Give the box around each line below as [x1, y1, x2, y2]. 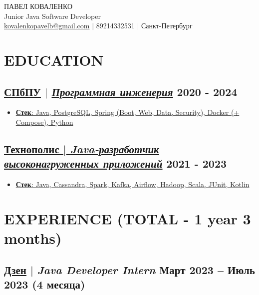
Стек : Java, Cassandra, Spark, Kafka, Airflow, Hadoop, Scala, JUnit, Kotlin [15, 179, 250, 190]
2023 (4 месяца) [4, 277, 85, 292]
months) [4, 228, 62, 248]
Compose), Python [15, 116, 73, 127]
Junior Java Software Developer [4, 10, 101, 21]
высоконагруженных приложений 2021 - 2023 [4, 156, 227, 171]
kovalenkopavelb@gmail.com [4, 20, 90, 31]
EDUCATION [4, 49, 104, 70]
